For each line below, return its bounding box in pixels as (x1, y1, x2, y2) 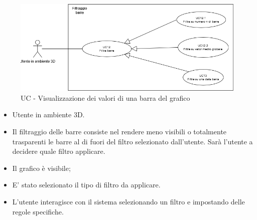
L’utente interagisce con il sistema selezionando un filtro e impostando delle (12, 196, 245, 206)
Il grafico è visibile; (12, 162, 71, 173)
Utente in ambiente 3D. (12, 109, 85, 120)
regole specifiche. (12, 206, 64, 216)
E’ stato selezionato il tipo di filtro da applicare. (12, 179, 161, 190)
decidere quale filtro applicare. (12, 146, 105, 156)
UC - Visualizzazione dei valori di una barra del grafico (21, 92, 190, 103)
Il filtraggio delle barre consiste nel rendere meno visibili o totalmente (12, 126, 227, 136)
